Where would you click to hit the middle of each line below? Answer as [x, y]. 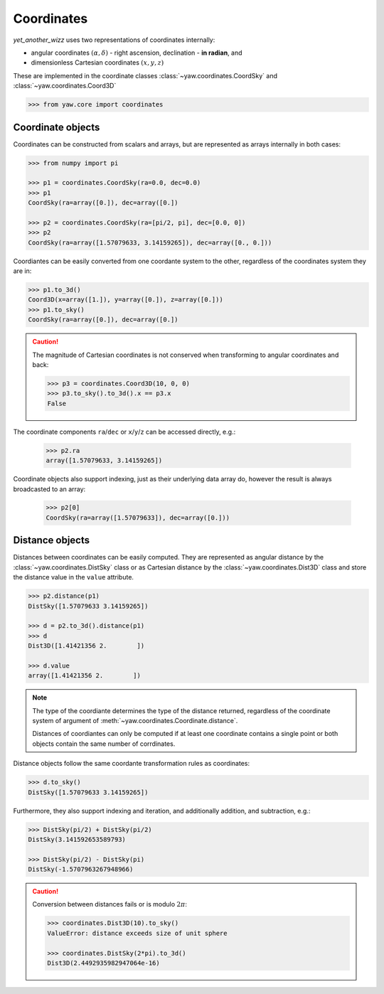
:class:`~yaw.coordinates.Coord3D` [65, 86]
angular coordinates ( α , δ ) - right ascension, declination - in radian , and [137, 53]
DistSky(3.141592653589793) [77, 839]
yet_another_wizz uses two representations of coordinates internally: [114, 40]
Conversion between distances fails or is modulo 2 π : [110, 904]
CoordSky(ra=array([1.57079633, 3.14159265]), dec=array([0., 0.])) [150, 242]
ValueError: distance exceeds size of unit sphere [137, 933]
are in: [22, 271]
